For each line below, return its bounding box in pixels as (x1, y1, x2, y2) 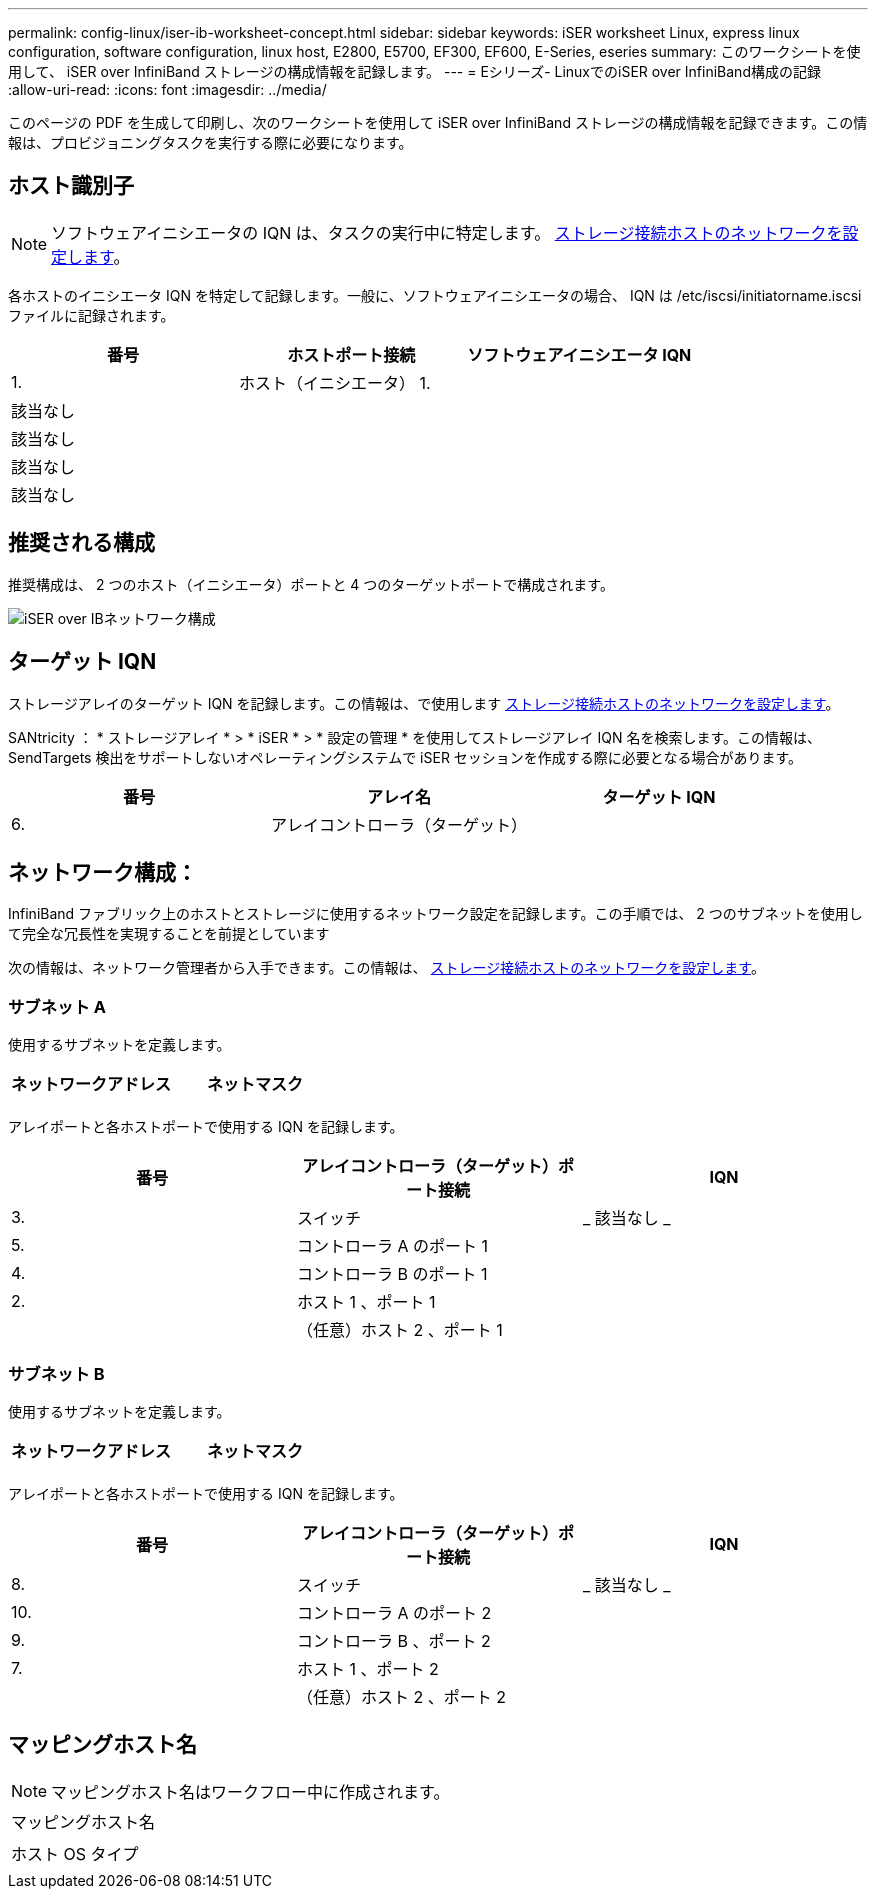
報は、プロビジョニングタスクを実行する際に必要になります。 (8, 134, 413, 151)
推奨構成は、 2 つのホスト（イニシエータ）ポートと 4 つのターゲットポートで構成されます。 (8, 575, 614, 593)
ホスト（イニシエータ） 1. (239, 372, 431, 393)
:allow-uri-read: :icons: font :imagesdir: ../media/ (8, 81, 327, 98)
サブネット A (8, 996, 106, 1017)
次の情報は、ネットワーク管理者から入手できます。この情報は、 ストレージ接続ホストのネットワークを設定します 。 (8, 959, 765, 977)
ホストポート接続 (287, 344, 416, 365)
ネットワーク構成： (8, 859, 197, 885)
